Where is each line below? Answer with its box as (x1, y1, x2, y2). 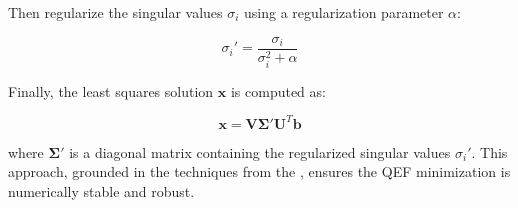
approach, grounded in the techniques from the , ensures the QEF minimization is (8, 161, 511, 182)
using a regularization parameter (244, 2, 444, 22)
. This (471, 141, 508, 162)
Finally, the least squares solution (8, 80, 214, 101)
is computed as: (230, 80, 326, 101)
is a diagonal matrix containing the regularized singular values (69, 141, 451, 162)
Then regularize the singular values (8, 2, 223, 22)
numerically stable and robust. (8, 181, 195, 202)
